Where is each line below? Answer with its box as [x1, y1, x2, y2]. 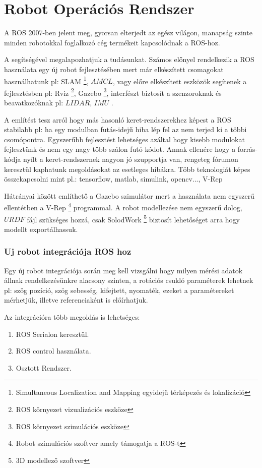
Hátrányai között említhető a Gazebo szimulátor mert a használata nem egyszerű [4, 190, 255, 201]
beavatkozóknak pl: [4, 97, 63, 107]
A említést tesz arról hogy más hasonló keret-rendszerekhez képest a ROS [4, 114, 231, 125]
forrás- [237, 144, 258, 154]
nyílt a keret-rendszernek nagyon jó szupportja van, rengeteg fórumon [23, 153, 238, 164]
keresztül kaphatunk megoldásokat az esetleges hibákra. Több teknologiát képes [4, 163, 250, 174]
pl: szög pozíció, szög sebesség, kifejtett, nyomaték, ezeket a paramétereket [4, 284, 234, 295]
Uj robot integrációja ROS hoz [4, 245, 132, 258]
